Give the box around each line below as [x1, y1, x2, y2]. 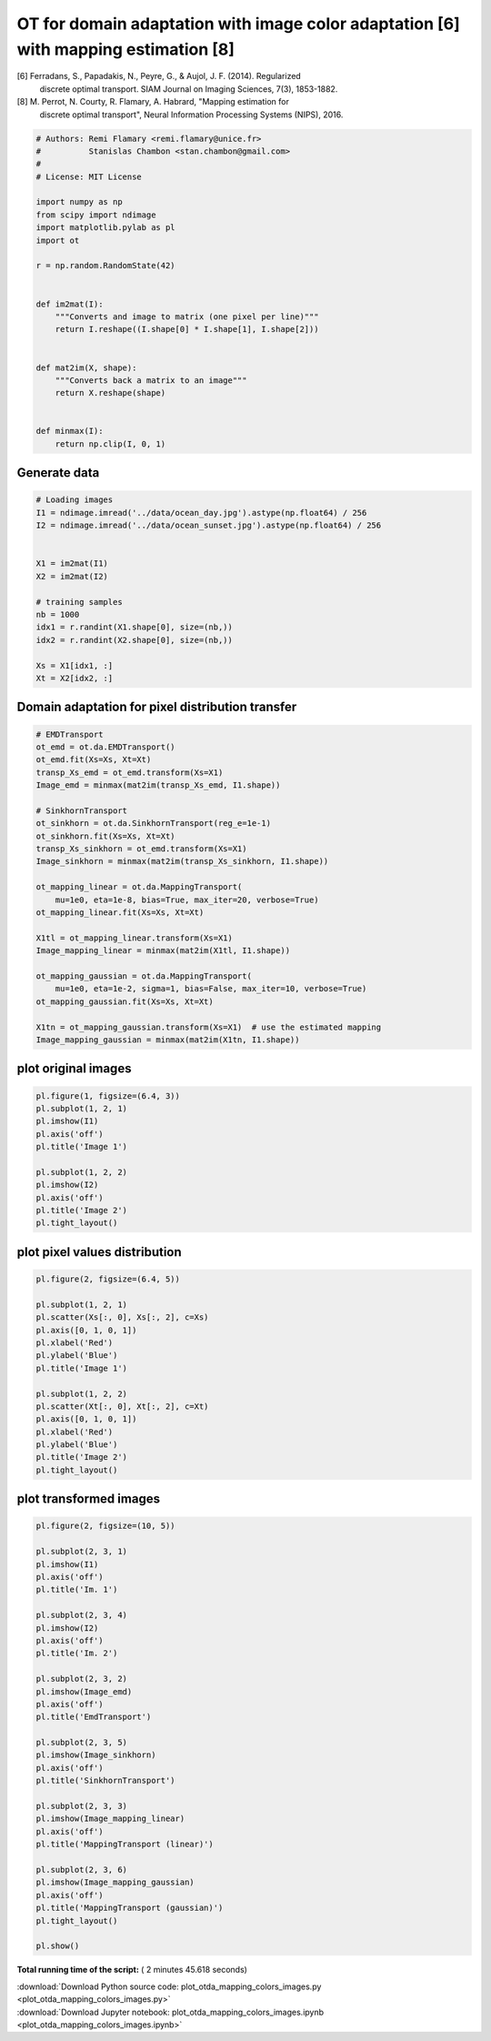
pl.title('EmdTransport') [35, 1712, 152, 1723]
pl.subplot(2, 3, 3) [35, 1801, 127, 1812]
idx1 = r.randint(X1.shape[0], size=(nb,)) [35, 622, 234, 632]
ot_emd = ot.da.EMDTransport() [35, 741, 176, 752]
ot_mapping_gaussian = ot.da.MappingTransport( [35, 970, 252, 981]
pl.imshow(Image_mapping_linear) [35, 1814, 185, 1824]
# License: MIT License [35, 171, 143, 182]
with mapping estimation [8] [16, 39, 235, 59]
